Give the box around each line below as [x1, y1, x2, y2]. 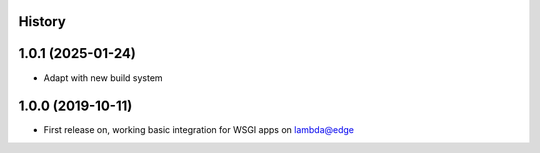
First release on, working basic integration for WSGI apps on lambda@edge [43, 124, 355, 136]
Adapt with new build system [43, 71, 164, 84]
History [18, 13, 67, 30]
